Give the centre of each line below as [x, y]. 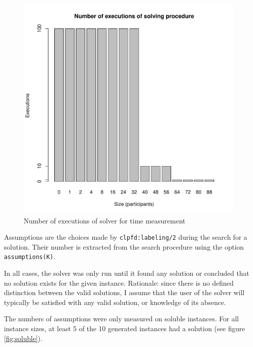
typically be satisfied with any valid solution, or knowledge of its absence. [115, 302]
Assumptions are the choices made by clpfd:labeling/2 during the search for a [126, 237]
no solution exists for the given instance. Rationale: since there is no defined [119, 282]
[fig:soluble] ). [23, 338]
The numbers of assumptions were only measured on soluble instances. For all [122, 319]
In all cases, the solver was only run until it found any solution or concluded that [127, 273]
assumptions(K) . [30, 256]
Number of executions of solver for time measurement [105, 220]
